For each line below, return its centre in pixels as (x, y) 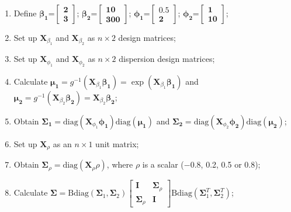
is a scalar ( (163, 164)
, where (120, 164)
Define (25, 13)
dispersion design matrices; (167, 59)
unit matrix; (117, 143)
